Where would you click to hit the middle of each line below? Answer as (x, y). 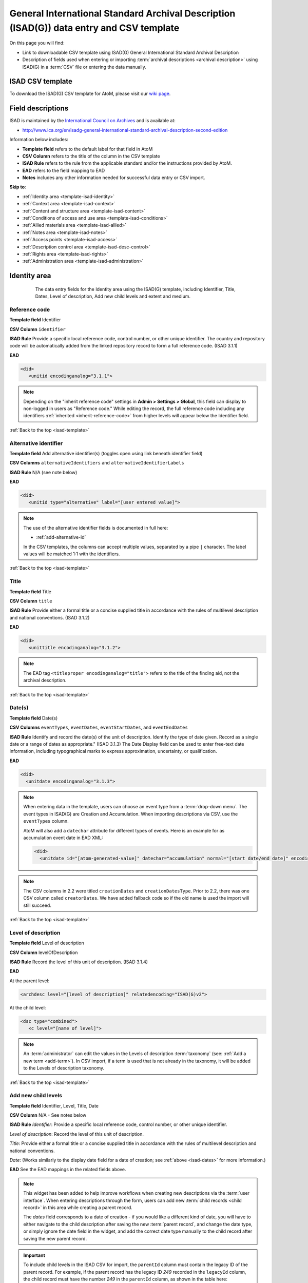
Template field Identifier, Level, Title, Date (54, 1105)
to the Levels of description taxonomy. (64, 1068)
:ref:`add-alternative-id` (61, 537)
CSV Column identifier (38, 329)
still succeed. (37, 905)
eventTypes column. (46, 821)
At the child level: (28, 1007)
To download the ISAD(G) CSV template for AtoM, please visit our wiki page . (90, 94)
